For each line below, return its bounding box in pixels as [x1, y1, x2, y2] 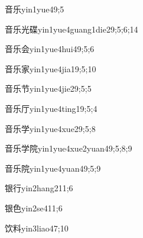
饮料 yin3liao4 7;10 [5, 221, 69, 234]
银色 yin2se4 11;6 [5, 201, 63, 214]
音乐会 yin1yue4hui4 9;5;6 [5, 43, 95, 55]
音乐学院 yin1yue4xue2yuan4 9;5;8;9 [5, 142, 132, 155]
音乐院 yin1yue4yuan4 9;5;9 [5, 162, 101, 174]
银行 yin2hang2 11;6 [5, 182, 73, 194]
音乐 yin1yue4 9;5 [5, 3, 64, 15]
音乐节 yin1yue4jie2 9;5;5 [5, 82, 92, 95]
